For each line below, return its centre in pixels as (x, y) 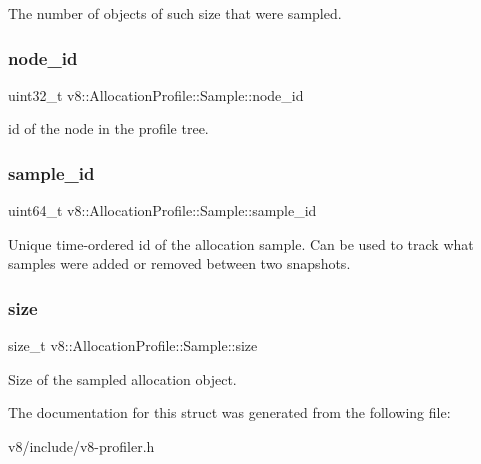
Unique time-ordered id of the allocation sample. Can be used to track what (241, 243)
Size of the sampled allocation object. (122, 378)
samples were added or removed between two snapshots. (179, 263)
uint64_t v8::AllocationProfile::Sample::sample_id (162, 210)
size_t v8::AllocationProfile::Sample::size (133, 345)
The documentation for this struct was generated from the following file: (229, 412)
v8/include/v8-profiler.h (81, 446)
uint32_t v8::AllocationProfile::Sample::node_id (156, 94)
